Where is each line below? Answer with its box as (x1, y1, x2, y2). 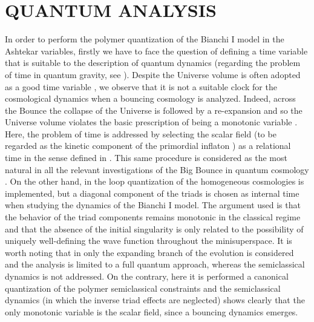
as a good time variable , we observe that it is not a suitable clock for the (5, 80, 277, 93)
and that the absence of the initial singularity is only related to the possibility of (5, 222, 304, 235)
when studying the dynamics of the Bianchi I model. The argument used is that (5, 199, 301, 211)
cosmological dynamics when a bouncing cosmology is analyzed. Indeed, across (5, 92, 296, 105)
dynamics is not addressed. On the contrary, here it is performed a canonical (5, 270, 289, 282)
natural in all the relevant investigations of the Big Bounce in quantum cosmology (5, 163, 309, 176)
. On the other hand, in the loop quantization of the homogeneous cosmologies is (5, 175, 304, 188)
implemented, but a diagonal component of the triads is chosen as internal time (5, 186, 299, 199)
